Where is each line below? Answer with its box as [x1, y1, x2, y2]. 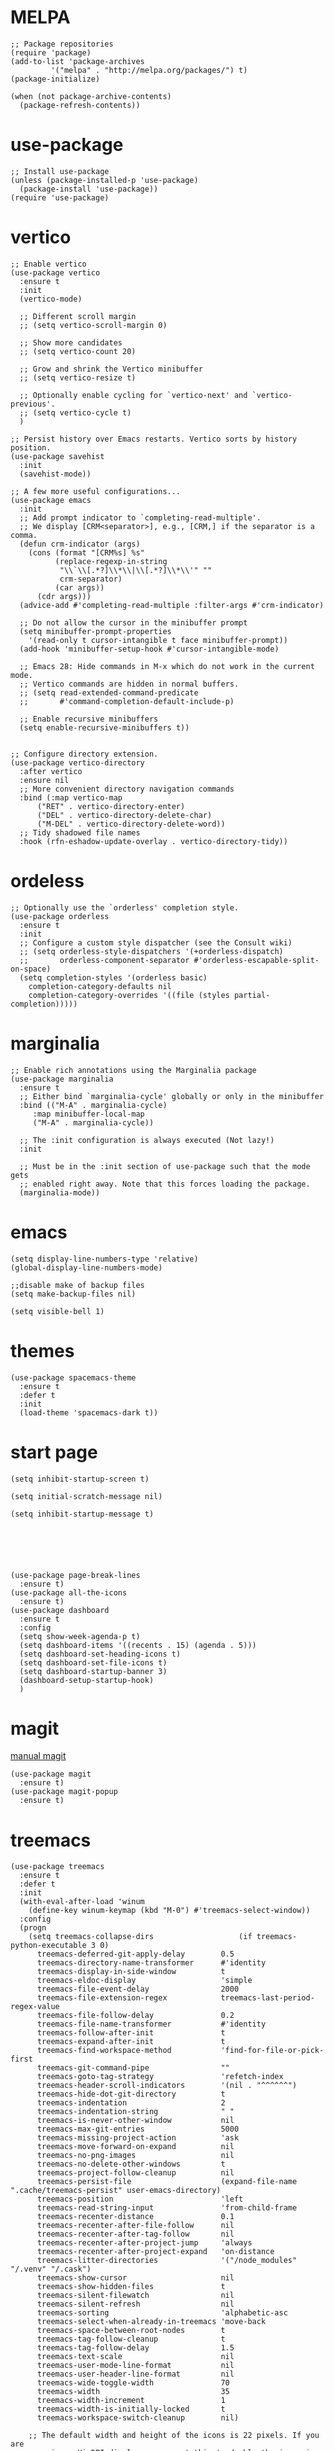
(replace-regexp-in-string [54, 556, 168, 566]
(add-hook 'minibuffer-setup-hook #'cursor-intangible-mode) [19, 644, 280, 654]
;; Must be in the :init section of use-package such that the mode [19, 1161, 311, 1171]
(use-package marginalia [10, 1074, 114, 1084]
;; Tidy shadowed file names [19, 827, 141, 838]
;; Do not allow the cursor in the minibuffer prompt [19, 617, 248, 628]
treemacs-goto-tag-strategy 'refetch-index [36, 2072, 284, 2082]
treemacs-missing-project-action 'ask [36, 2133, 240, 2143]
